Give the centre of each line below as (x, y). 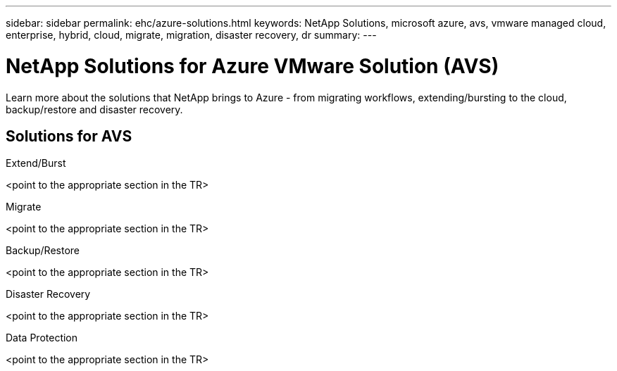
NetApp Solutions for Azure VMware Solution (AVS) (253, 66)
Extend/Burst (36, 163)
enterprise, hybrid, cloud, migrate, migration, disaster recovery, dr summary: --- (191, 35)
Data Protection (42, 338)
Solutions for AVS (69, 136)
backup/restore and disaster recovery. (94, 109)
